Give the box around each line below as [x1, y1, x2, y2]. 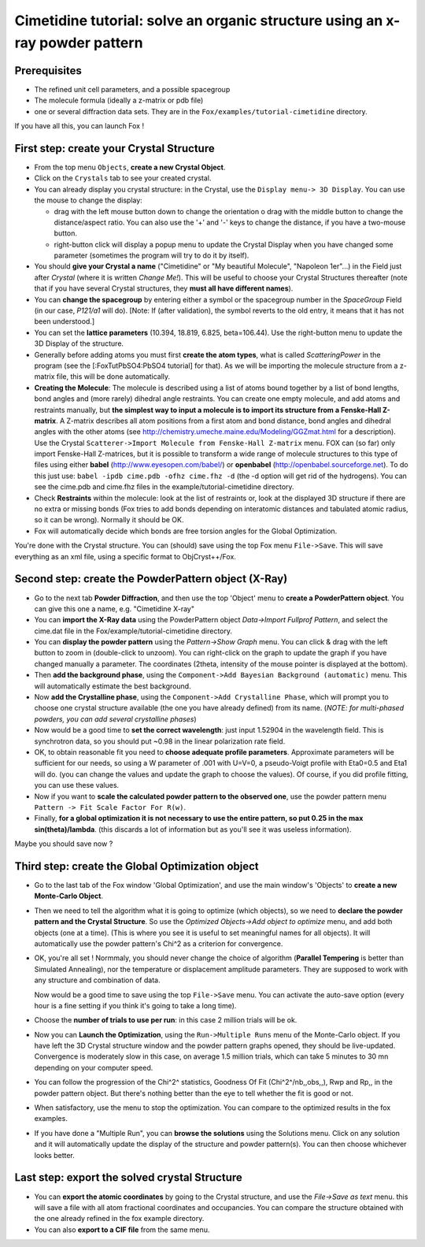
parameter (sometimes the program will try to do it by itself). [54, 251, 249, 260]
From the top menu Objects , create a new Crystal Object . [34, 162, 226, 172]
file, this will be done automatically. [56, 372, 171, 381]
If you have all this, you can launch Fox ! [14, 121, 145, 131]
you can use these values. [34, 781, 120, 790]
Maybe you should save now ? [14, 839, 113, 848]
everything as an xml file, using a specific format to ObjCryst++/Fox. [14, 551, 236, 561]
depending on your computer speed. [34, 1063, 153, 1072]
